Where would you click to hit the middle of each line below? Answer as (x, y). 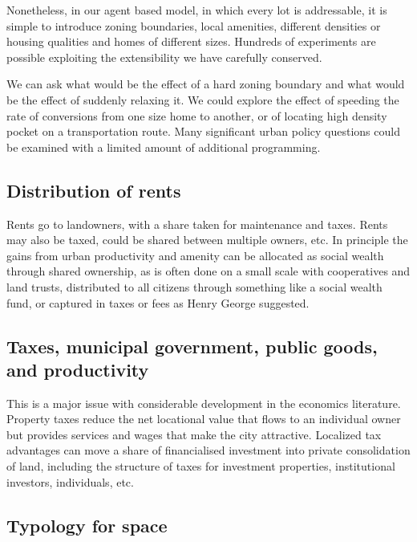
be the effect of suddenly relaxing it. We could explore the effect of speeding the (203, 99)
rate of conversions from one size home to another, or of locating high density (197, 115)
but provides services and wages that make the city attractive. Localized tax (194, 434)
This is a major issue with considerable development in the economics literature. (204, 403)
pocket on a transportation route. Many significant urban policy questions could (203, 131)
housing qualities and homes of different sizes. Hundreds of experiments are (191, 41)
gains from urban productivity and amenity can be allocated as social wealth (195, 255)
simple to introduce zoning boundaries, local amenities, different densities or (194, 25)
